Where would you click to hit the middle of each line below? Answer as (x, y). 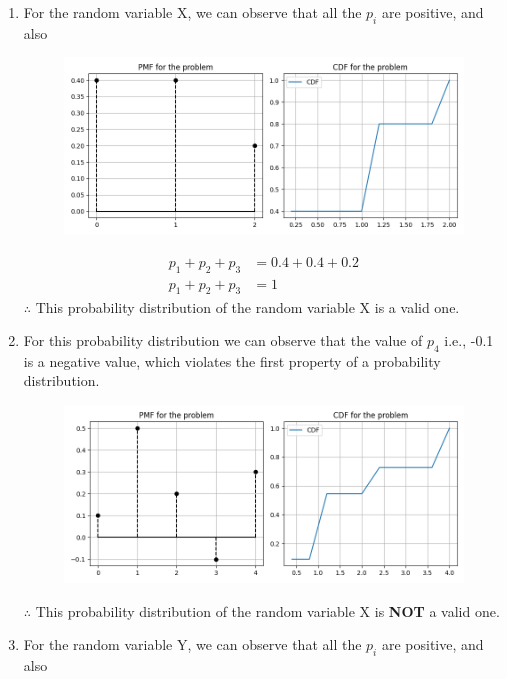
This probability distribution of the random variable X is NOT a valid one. (267, 610)
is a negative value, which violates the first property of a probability (232, 360)
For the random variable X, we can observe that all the (192, 12)
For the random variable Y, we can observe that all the (192, 644)
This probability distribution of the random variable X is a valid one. (247, 306)
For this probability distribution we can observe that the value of (223, 340)
